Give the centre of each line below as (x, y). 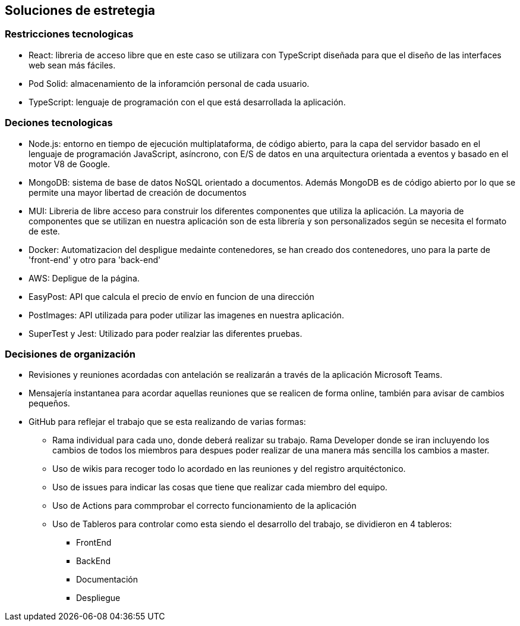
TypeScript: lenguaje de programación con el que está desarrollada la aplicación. (187, 102)
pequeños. (49, 403)
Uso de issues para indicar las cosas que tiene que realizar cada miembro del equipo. (220, 487)
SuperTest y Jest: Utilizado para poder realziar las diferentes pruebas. (166, 333)
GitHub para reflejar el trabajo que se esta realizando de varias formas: (167, 422)
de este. (44, 231)
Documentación (107, 580)
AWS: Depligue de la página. (84, 278)
